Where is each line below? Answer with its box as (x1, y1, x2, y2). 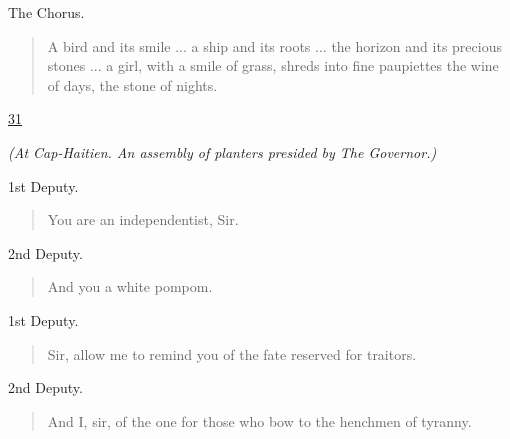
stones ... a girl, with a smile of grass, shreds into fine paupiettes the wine (47, 55, 499, 76)
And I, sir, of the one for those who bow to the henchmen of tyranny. (47, 410, 472, 431)
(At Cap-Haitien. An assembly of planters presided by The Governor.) (8, 141, 437, 162)
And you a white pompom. (47, 276, 213, 297)
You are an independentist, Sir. (47, 209, 239, 230)
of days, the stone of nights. (47, 74, 218, 95)
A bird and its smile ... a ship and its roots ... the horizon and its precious (47, 35, 502, 56)
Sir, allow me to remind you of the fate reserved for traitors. (47, 343, 417, 364)
